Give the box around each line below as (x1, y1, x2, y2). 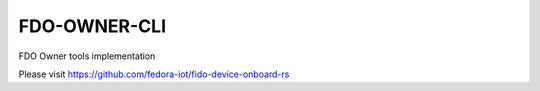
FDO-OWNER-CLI (18, 15, 167, 37)
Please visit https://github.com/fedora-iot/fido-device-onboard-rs (18, 68, 290, 80)
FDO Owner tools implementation (18, 50, 156, 62)
